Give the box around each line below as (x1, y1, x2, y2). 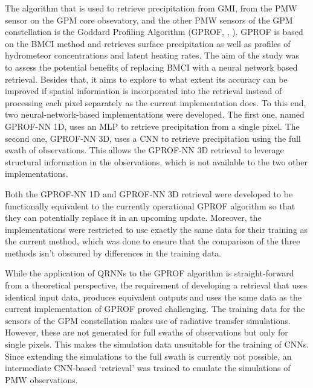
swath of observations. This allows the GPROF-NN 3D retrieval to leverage (5, 144, 284, 156)
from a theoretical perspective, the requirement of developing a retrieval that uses (5, 279, 308, 291)
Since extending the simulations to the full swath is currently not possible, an (5, 349, 292, 362)
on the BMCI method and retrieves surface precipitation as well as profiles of (5, 37, 291, 49)
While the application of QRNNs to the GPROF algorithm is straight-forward (5, 267, 294, 279)
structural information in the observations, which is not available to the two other (5, 155, 308, 168)
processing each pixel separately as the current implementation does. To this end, (5, 96, 306, 109)
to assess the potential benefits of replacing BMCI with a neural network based (5, 60, 298, 73)
